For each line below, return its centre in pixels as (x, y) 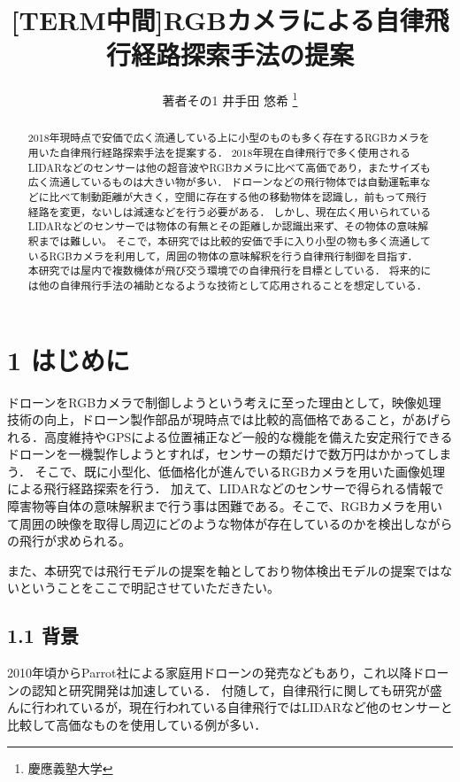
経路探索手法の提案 (242, 54)
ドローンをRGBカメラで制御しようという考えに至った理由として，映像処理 (224, 402)
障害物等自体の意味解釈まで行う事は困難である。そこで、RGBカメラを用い (225, 506)
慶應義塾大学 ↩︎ (70, 767)
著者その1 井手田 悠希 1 (230, 99)
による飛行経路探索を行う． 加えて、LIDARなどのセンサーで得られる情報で (226, 488)
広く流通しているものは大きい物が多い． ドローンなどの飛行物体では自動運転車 (224, 182)
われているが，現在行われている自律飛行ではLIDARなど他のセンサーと (248, 707)
